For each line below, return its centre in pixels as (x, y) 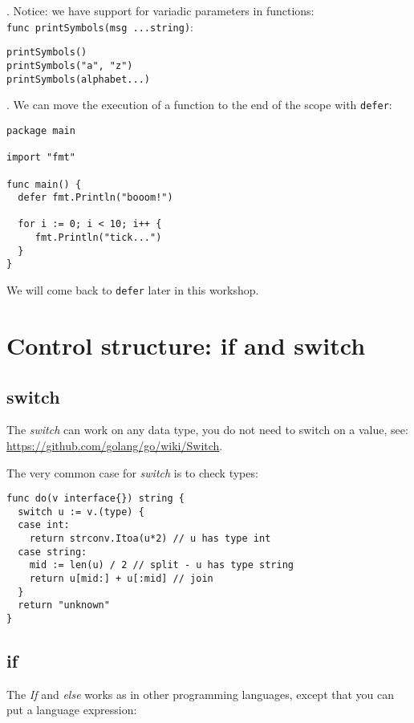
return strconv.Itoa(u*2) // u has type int (150, 539)
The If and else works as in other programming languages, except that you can (201, 694)
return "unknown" (64, 605)
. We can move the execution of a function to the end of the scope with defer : (199, 105)
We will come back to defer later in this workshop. (133, 290)
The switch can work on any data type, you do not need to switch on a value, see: (207, 430)
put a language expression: (72, 710)
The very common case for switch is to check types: (132, 472)
